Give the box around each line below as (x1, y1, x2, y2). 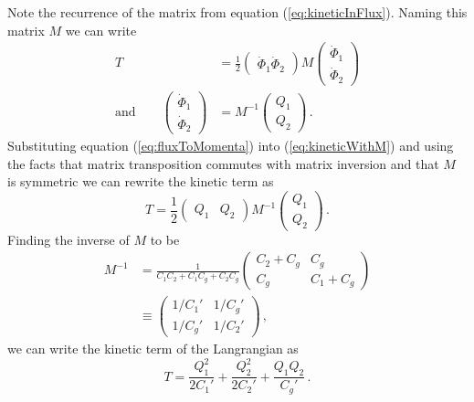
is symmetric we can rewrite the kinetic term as (7, 172, 274, 191)
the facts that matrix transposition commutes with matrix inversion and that (7, 153, 439, 173)
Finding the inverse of (7, 229, 130, 249)
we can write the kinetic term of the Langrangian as (7, 339, 299, 358)
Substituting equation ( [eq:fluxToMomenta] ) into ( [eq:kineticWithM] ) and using (7, 136, 454, 155)
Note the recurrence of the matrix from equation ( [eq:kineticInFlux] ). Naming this (7, 3, 468, 21)
